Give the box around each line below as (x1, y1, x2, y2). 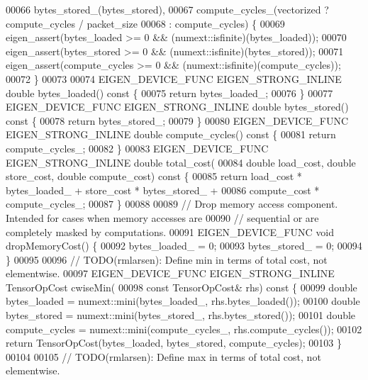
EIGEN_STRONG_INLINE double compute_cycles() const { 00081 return (6, 127, 336, 142)
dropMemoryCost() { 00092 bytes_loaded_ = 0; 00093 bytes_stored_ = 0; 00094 (6, 238, 362, 253)
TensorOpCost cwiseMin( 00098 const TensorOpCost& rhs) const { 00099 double (6, 279, 357, 294)
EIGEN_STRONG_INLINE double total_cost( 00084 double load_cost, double (6, 155, 356, 169)
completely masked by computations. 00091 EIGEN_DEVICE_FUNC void (6, 224, 335, 239)
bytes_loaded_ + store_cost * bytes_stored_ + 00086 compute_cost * (6, 182, 320, 197)
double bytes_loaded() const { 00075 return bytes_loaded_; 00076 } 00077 (6, 85, 333, 100)
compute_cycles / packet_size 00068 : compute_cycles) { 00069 (6, 16, 285, 30)
